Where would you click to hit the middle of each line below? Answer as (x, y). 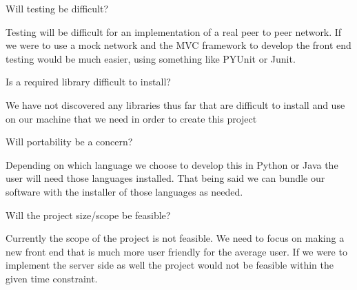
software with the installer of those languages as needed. (124, 191)
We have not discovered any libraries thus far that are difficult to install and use (175, 104)
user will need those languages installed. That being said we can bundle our (165, 178)
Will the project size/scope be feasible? (88, 215)
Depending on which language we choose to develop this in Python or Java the (172, 164)
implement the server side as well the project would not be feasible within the (170, 265)
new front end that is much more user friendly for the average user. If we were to (176, 251)
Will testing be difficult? (57, 8)
